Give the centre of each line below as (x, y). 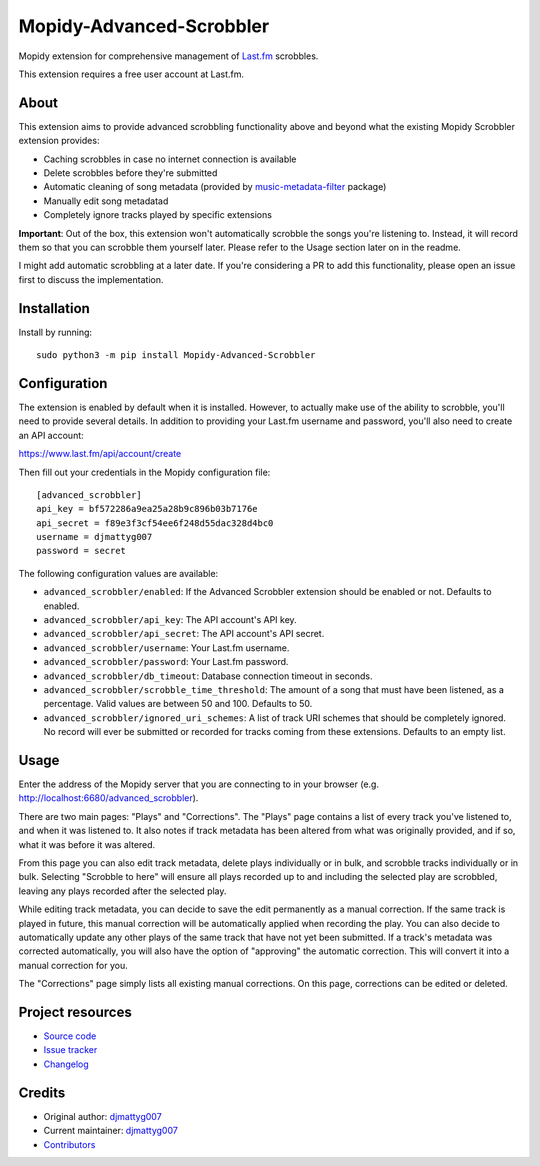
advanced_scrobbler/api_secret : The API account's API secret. (184, 634)
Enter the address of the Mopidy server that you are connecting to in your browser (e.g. (199, 784)
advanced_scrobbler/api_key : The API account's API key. (170, 620)
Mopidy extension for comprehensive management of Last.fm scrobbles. (168, 56)
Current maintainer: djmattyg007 (111, 1131)
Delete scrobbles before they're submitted (130, 173)
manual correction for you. (73, 965)
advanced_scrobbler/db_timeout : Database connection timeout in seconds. (208, 676)
